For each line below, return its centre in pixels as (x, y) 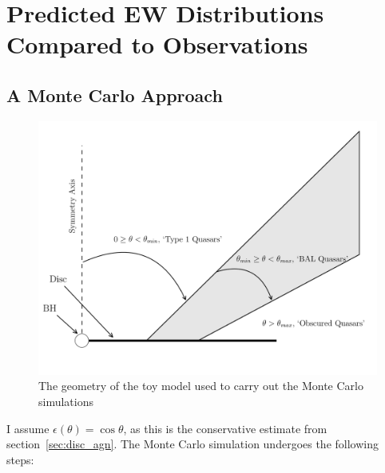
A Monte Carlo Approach (115, 95)
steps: (20, 459)
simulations (66, 401)
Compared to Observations (157, 44)
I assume (28, 428)
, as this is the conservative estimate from (225, 428)
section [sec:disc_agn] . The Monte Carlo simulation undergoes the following (192, 444)
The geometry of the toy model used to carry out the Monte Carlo (201, 386)
